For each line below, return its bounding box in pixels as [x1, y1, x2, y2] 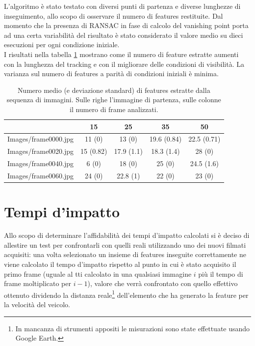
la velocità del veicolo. [4, 299, 70, 309]
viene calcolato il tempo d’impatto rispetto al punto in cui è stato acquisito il [4, 259, 236, 269]
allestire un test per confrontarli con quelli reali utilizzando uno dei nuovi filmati [4, 239, 246, 250]
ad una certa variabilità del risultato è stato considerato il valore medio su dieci [4, 29, 243, 40]
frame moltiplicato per [4, 278, 71, 288]
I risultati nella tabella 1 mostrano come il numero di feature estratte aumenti [4, 49, 239, 59]
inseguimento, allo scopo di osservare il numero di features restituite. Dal [4, 10, 223, 21]
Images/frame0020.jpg [7, 146, 74, 156]
